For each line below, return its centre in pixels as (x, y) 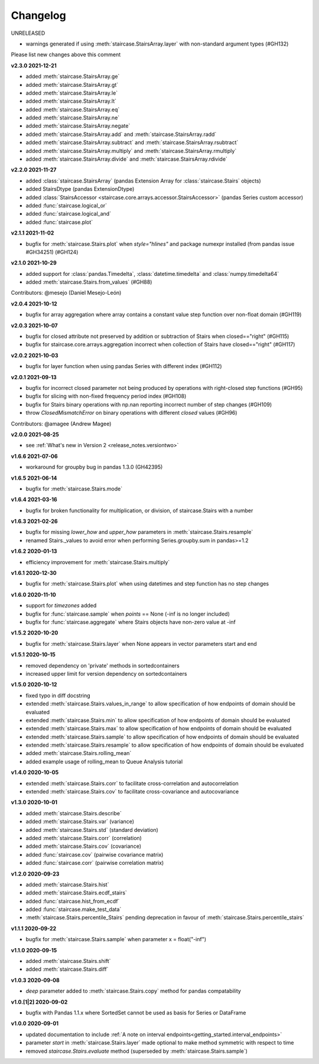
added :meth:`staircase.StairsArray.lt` (71, 101)
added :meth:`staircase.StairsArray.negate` (78, 126)
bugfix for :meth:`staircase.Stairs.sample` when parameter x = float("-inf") (116, 939)
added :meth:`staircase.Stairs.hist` (67, 884)
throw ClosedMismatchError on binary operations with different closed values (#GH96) (131, 413)
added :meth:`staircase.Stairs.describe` (74, 813)
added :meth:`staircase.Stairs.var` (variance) (80, 822)
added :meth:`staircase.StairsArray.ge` (73, 76)
